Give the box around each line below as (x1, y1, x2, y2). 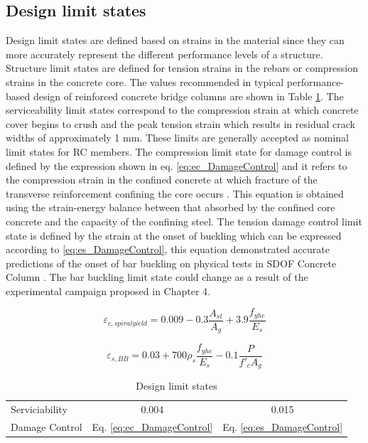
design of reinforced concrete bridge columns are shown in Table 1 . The (33, 88, 344, 103)
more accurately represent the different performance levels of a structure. (6, 46, 323, 61)
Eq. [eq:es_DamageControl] (222, 420, 343, 434)
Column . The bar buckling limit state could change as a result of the (6, 269, 308, 284)
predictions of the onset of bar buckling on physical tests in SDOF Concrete (6, 255, 337, 270)
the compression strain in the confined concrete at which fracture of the (6, 172, 318, 187)
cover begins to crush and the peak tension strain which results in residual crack (6, 116, 355, 131)
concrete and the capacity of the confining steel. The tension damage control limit (6, 213, 362, 228)
